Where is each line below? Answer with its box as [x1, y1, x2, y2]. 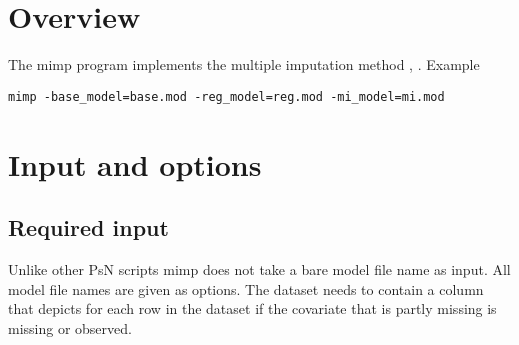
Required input [8, 212, 169, 243]
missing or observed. [8, 317, 132, 338]
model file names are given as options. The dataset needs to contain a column [8, 278, 484, 299]
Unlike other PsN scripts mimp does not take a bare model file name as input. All [8, 258, 511, 279]
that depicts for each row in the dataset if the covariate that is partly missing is [8, 298, 497, 319]
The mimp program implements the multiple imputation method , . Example [8, 54, 480, 75]
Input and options [8, 143, 262, 184]
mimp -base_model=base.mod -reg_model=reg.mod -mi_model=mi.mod [8, 89, 445, 104]
